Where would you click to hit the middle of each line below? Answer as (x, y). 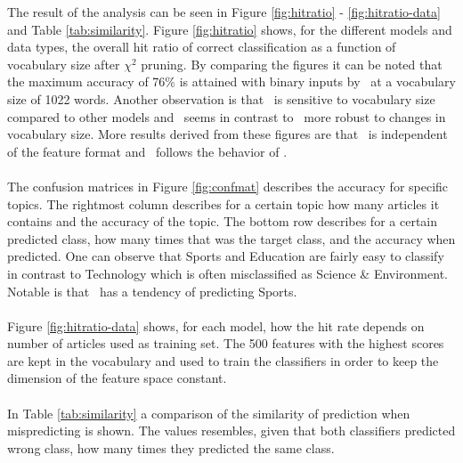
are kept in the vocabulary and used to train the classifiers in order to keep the (223, 360)
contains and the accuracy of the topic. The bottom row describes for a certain (223, 221)
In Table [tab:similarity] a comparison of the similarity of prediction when (209, 413)
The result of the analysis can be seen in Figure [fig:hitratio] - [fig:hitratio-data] (224, 12)
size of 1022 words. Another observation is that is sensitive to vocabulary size (221, 98)
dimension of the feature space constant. (117, 378)
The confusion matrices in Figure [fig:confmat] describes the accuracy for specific (228, 186)
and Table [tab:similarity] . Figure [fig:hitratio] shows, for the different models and (230, 29)
